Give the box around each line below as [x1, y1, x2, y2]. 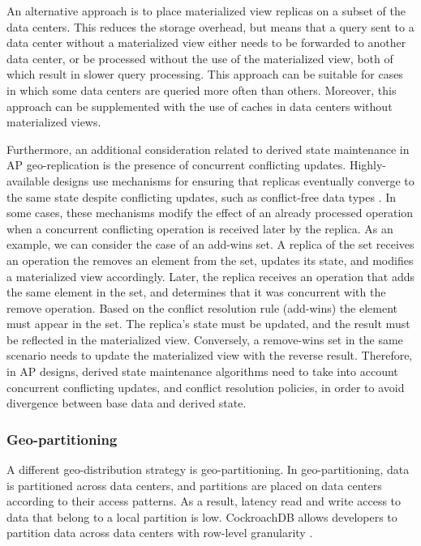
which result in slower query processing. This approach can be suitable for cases [6, 66, 403, 83]
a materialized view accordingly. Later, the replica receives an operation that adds [6, 267, 415, 284]
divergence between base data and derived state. [6, 395, 247, 412]
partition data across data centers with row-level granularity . [6, 524, 313, 541]
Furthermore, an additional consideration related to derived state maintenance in [6, 140, 410, 157]
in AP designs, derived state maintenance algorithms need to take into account [6, 363, 398, 380]
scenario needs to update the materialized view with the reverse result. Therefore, [6, 347, 413, 364]
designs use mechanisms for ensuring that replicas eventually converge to [53, 172, 415, 189]
